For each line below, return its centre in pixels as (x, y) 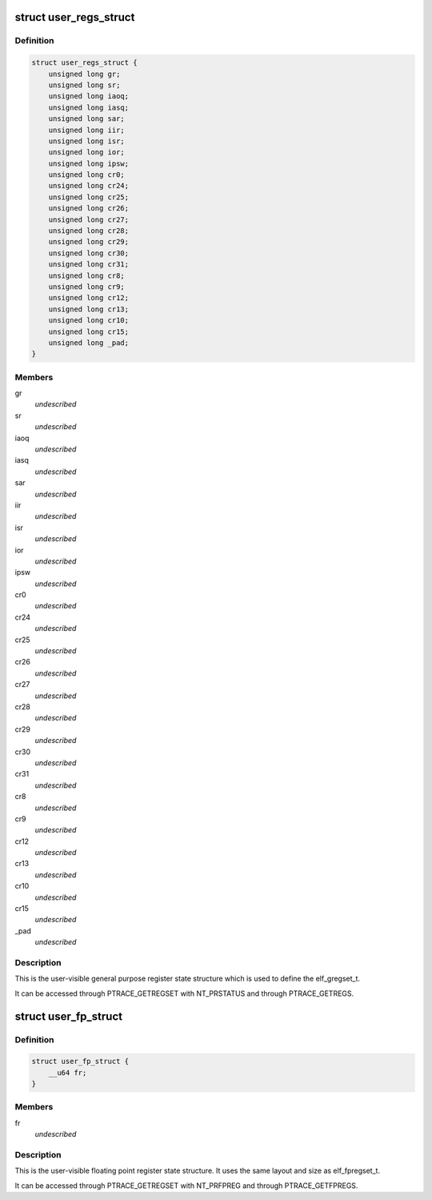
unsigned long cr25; (89, 197)
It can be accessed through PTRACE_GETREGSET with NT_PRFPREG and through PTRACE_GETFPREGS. (186, 1186)
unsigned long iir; (87, 130)
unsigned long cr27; (89, 219)
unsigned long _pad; (89, 343)
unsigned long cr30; (89, 253)
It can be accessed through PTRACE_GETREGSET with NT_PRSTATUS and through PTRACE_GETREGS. (184, 993)
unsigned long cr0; (87, 175)
